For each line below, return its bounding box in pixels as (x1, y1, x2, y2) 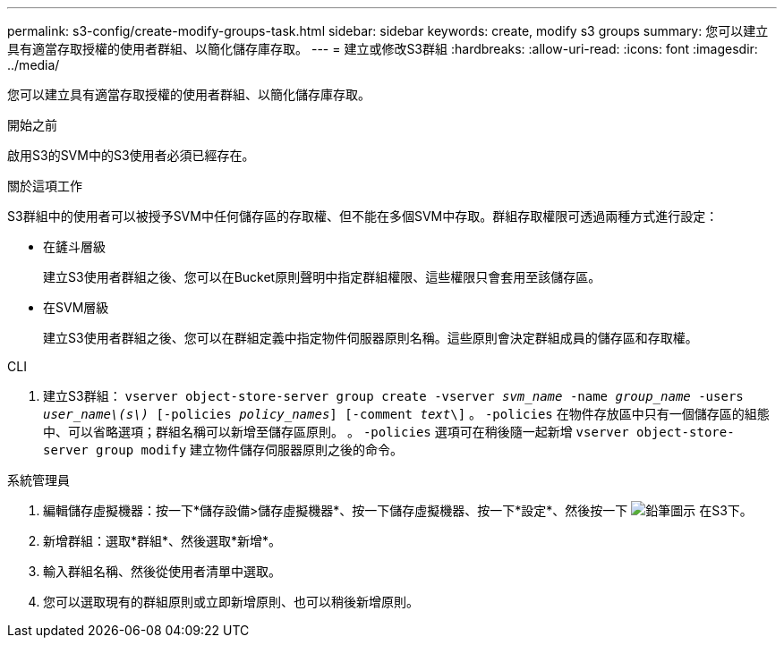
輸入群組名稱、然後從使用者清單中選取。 (43, 564, 281, 579)
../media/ (7, 57, 60, 72)
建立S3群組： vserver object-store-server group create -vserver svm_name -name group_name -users (43, 388, 744, 403)
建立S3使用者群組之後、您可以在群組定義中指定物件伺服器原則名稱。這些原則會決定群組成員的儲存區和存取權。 (43, 330, 698, 345)
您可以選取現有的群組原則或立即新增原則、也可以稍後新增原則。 (43, 594, 419, 609)
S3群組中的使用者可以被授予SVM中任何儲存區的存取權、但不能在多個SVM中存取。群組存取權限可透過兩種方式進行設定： (7, 208, 719, 224)
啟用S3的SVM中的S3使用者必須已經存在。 (7, 148, 255, 163)
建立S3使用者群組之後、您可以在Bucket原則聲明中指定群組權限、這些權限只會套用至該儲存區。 (43, 269, 601, 284)
